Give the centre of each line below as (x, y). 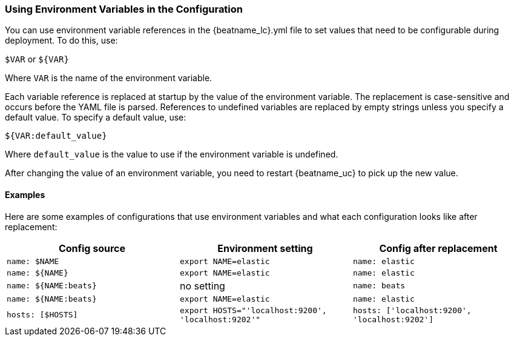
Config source (92, 248)
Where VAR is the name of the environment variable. (109, 78)
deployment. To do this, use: (61, 41)
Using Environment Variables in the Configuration (124, 9)
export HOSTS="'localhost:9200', (253, 310)
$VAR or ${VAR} (37, 59)
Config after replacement (438, 248)
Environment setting (265, 248)
